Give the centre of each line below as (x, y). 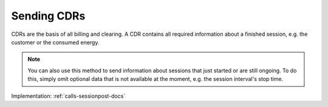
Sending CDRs (48, 16)
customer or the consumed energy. (55, 42)
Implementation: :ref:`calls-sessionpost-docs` (68, 96)
